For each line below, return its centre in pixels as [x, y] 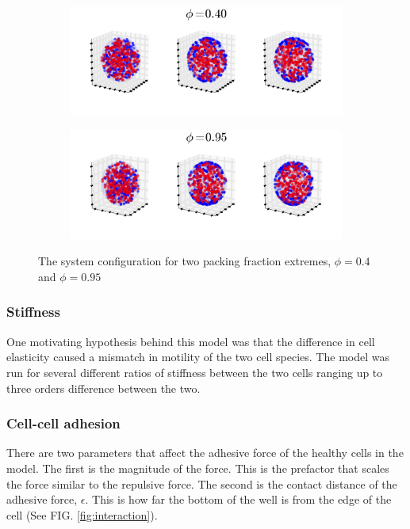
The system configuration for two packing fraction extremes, [185, 261]
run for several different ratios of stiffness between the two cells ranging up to [195, 372]
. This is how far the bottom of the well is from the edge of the [238, 499]
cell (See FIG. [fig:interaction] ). [82, 514]
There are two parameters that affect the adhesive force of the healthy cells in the [205, 453]
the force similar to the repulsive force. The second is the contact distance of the [202, 483]
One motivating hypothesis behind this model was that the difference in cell [191, 341]
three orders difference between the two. [103, 388]
